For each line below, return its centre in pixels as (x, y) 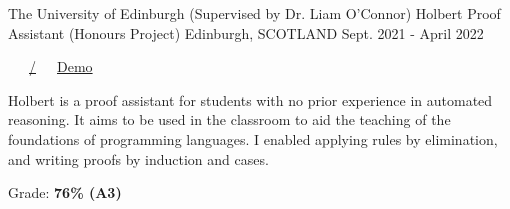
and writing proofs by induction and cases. (138, 158)
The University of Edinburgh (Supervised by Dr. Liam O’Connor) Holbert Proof (254, 13)
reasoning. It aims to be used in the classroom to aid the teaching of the (229, 119)
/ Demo (61, 66)
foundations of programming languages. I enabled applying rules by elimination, (253, 138)
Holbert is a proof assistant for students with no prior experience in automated (250, 99)
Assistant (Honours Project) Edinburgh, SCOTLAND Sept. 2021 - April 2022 (246, 32)
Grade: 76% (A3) (65, 192)
